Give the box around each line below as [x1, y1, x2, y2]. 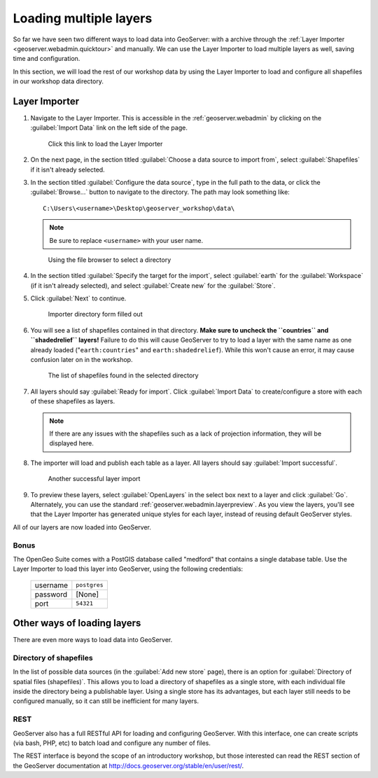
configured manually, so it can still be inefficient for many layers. [13, 697, 199, 705]
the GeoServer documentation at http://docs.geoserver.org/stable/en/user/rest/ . [13, 761, 244, 770]
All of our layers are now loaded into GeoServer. [13, 522, 152, 532]
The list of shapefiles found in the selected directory [48, 371, 199, 380]
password [34, 589, 68, 599]
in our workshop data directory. [13, 77, 104, 85]
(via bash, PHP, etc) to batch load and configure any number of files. [13, 739, 211, 747]
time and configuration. [13, 55, 80, 63]
